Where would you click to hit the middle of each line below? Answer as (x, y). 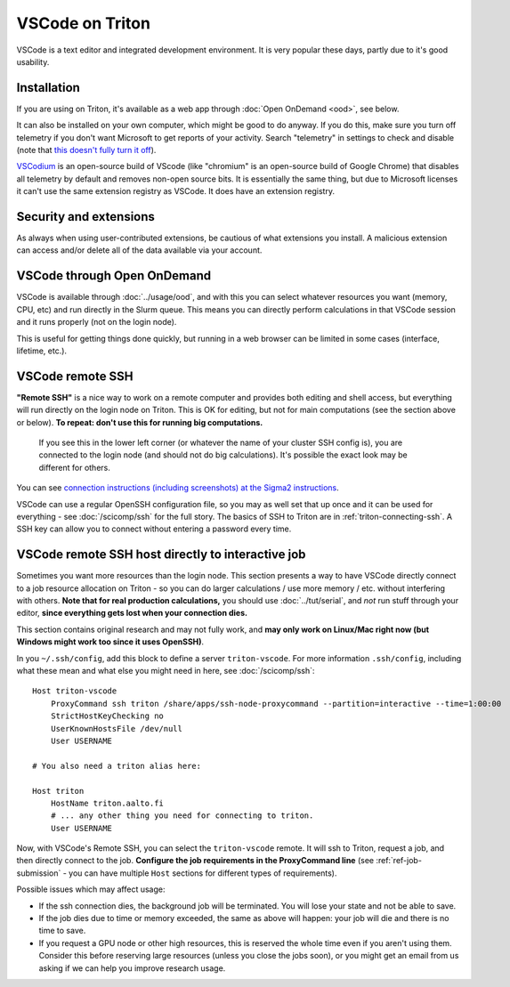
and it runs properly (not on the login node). (97, 322)
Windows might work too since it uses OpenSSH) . (110, 642)
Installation (48, 88)
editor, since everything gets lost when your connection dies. (132, 613)
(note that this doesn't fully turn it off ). (86, 150)
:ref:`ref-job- (399, 861)
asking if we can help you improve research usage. (132, 968)
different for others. (75, 467)
